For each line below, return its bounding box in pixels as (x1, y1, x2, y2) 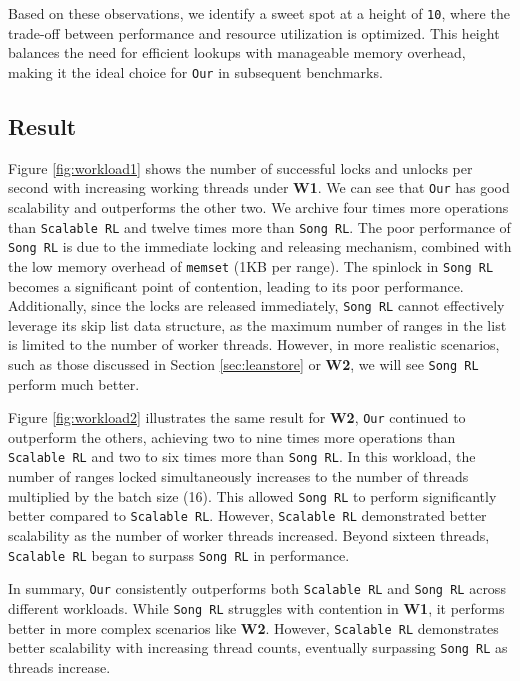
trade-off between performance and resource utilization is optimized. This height (8, 22, 500, 43)
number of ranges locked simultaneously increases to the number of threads (8, 466, 469, 487)
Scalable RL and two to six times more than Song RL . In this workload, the (8, 446, 476, 467)
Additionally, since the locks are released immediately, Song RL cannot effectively (8, 295, 505, 316)
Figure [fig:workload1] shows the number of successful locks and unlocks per (8, 157, 473, 178)
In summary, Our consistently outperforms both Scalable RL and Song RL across (8, 578, 506, 599)
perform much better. (8, 373, 140, 394)
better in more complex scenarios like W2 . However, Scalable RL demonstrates (8, 617, 499, 638)
